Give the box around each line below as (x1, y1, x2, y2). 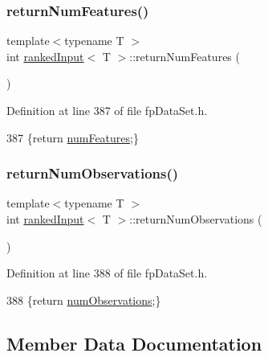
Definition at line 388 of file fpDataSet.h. (6, 265, 208, 281)
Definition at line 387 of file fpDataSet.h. (6, 102, 208, 118)
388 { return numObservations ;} (6, 291, 161, 308)
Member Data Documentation (6, 330, 262, 355)
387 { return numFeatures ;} (6, 129, 139, 146)
